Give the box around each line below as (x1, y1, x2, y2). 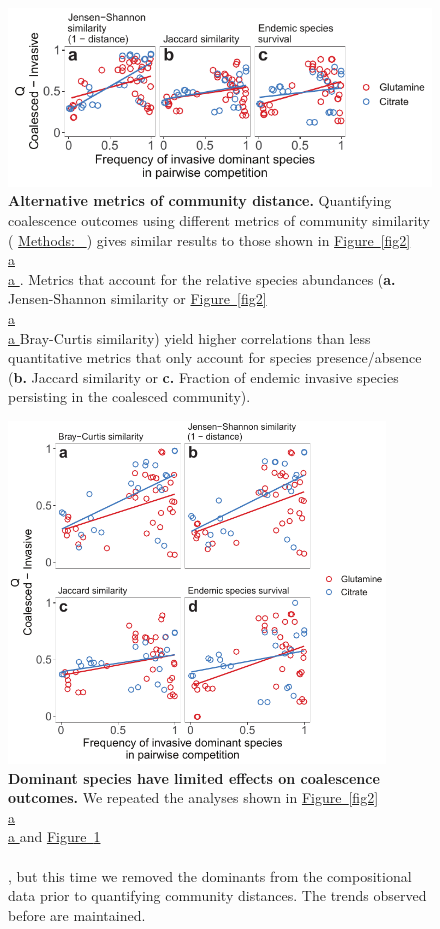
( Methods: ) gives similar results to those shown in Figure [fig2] (8, 229, 411, 250)
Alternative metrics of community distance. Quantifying (8, 190, 392, 211)
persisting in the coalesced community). (8, 386, 251, 407)
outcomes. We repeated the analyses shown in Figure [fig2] (8, 787, 379, 808)
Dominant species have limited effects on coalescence (8, 767, 380, 788)
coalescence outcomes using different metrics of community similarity (8, 210, 430, 231)
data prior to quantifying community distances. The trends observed (8, 885, 427, 906)
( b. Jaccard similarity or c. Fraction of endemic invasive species (8, 366, 399, 387)
